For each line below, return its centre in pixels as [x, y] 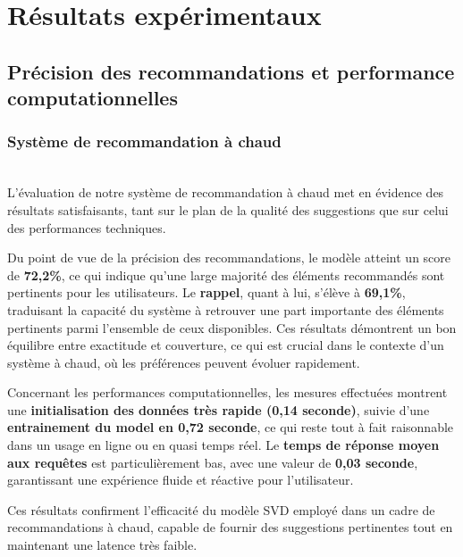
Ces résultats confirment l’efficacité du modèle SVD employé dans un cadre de [221, 509]
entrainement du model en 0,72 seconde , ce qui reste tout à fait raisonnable [231, 427]
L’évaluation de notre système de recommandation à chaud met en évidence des [226, 192]
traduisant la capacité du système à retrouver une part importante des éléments [226, 309]
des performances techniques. [87, 227]
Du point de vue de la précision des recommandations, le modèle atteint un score [229, 258]
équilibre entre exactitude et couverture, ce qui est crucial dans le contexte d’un [226, 345]
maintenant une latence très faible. [102, 545]
